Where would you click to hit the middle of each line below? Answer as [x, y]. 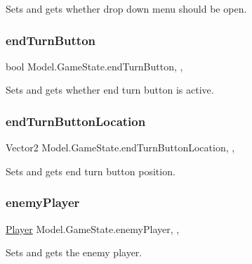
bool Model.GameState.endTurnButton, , [94, 66]
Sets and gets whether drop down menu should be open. [126, 8]
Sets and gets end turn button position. [91, 171]
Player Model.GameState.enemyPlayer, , [93, 228]
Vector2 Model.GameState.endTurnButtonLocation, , [120, 147]
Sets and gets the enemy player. [74, 252]
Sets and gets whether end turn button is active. [110, 90]
